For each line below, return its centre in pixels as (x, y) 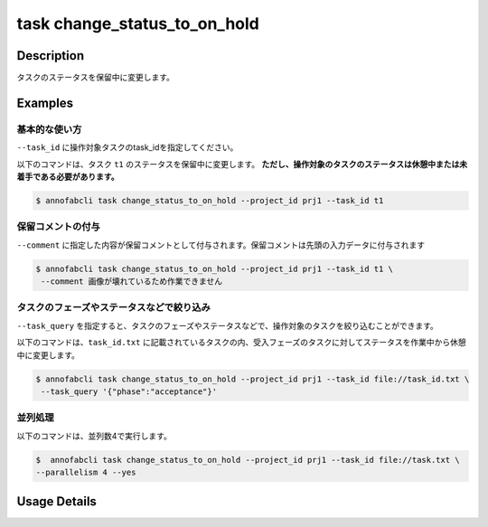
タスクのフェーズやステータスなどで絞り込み (114, 307)
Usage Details (56, 501)
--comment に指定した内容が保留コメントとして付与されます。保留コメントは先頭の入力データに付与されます (221, 245)
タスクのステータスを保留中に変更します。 (96, 78)
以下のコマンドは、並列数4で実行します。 (94, 436)
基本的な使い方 (49, 129)
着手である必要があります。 (68, 177)
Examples (45, 103)
